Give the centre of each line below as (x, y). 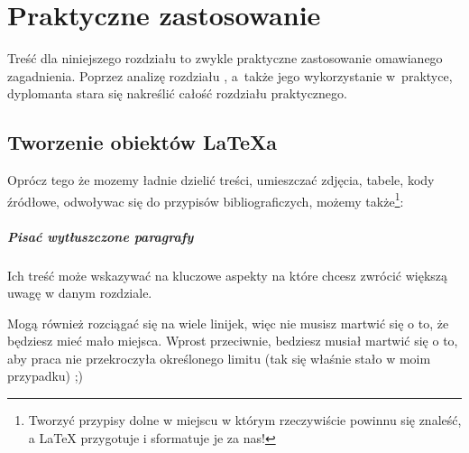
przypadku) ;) (46, 376)
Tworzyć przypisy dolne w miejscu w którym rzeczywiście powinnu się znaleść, (245, 420)
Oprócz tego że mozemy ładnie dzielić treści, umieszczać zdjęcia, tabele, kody (221, 180)
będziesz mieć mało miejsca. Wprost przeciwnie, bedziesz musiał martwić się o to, (233, 341)
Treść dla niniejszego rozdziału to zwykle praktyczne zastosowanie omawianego (225, 58)
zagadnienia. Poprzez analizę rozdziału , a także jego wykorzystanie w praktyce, (230, 75)
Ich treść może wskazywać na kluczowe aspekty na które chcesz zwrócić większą (228, 275)
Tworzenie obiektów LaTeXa (143, 142)
